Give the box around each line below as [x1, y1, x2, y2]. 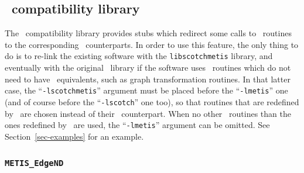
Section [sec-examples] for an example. [5, 130, 144, 142]
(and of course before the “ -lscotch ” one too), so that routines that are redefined [5, 95, 299, 108]
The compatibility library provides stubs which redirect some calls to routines [5, 27, 292, 39]
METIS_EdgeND [5, 158, 64, 168]
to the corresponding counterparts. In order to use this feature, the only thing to [5, 38, 299, 50]
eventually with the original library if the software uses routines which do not [5, 61, 291, 74]
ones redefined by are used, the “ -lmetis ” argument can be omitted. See [5, 119, 270, 131]
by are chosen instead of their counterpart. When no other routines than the [5, 107, 291, 119]
